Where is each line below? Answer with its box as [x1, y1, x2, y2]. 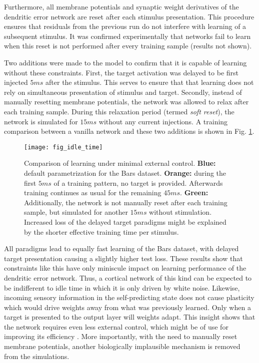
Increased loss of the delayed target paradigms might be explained [24, 216, 226, 227]
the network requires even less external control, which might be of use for [4, 321, 228, 332]
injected [4, 77, 28, 87]
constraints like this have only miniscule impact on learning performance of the [4, 263, 246, 273]
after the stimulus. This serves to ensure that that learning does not [45, 77, 254, 87]
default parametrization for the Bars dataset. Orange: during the [24, 167, 226, 178]
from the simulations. [4, 351, 69, 361]
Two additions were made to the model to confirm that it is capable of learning [4, 57, 247, 67]
